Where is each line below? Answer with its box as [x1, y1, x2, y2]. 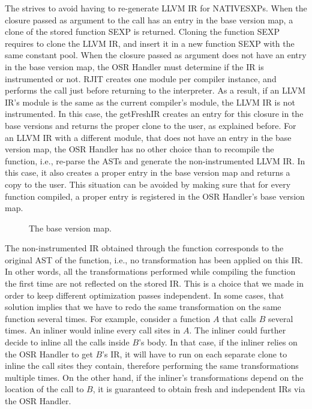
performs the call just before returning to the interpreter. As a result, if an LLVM [5, 84, 306, 97]
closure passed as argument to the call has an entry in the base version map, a [5, 13, 293, 26]
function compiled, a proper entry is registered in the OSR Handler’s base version [5, 190, 305, 202]
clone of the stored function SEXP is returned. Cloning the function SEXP [5, 25, 280, 38]
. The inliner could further [189, 324, 286, 336]
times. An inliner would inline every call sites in [5, 324, 181, 336]
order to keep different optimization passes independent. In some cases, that [5, 288, 284, 301]
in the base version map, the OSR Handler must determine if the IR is [5, 60, 264, 73]
